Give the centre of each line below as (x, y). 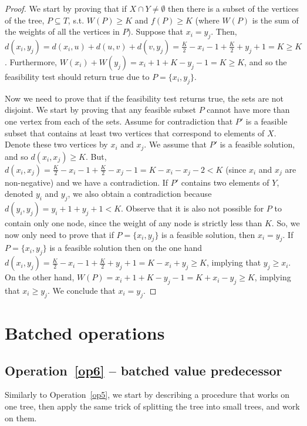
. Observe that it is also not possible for (193, 208)
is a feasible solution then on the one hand (126, 248)
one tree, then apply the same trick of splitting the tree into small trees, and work (152, 406)
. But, (96, 156)
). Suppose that (156, 31)
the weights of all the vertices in (62, 31)
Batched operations (85, 332)
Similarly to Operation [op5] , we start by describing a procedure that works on (147, 395)
